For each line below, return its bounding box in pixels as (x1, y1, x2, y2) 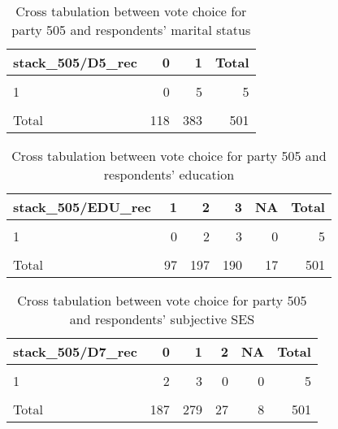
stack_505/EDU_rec (13, 197, 151, 216)
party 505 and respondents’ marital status (11, 20, 251, 39)
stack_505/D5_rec (13, 53, 137, 71)
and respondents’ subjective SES (69, 310, 255, 328)
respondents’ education (103, 165, 235, 184)
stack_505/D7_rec (13, 342, 137, 361)
